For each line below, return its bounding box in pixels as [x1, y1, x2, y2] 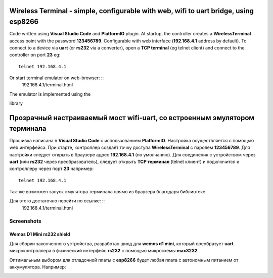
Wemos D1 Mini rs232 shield [9, 231, 70, 237]
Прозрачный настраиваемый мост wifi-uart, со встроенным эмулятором [9, 114, 255, 122]
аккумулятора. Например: [9, 264, 66, 270]
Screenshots [9, 217, 41, 225]
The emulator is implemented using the [9, 91, 91, 97]
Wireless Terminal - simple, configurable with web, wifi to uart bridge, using [9, 7, 254, 15]
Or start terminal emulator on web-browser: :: [9, 75, 104, 81]
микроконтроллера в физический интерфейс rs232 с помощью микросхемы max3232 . [9, 248, 199, 254]
